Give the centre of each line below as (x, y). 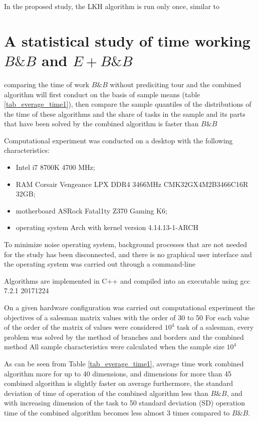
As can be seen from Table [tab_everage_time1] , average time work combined (124, 363)
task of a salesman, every (215, 327)
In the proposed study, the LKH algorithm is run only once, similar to (112, 6)
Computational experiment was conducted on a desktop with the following (118, 140)
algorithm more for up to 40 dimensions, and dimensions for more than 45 (118, 373)
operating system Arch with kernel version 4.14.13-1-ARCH (107, 227)
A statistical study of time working (127, 40)
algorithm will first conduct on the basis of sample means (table (102, 94)
